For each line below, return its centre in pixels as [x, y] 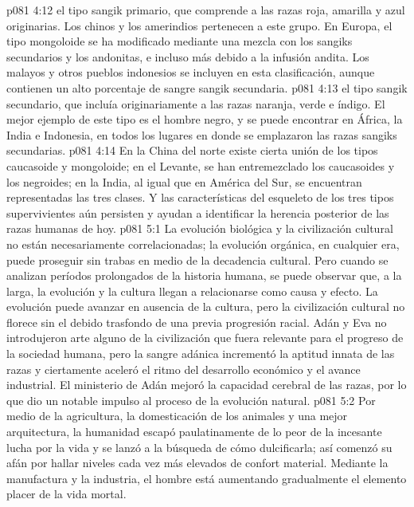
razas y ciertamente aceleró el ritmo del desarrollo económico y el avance [184, 369]
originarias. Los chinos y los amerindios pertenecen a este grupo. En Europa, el [199, 25]
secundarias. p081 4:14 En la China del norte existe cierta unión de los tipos [192, 150]
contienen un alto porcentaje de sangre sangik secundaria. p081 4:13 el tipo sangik [207, 87]
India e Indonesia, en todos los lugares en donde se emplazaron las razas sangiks [202, 134]
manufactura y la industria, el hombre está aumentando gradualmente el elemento [207, 478]
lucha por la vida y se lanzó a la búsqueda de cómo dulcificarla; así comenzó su [199, 447]
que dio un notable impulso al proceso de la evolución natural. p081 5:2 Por [191, 400]
